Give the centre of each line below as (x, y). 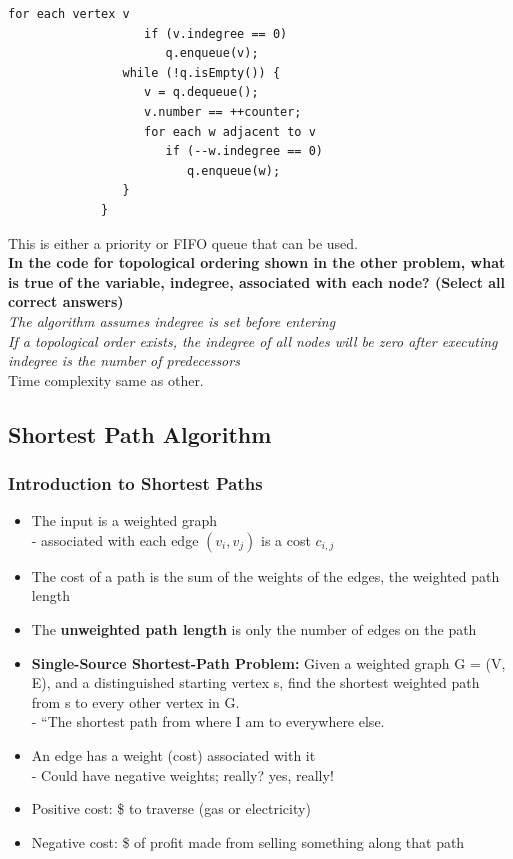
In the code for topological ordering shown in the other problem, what (257, 262)
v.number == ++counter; (223, 111)
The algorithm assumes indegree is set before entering (172, 320)
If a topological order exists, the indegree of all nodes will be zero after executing (253, 340)
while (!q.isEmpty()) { (201, 72)
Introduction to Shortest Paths (135, 482)
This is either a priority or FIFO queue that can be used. (183, 242)
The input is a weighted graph (124, 520)
